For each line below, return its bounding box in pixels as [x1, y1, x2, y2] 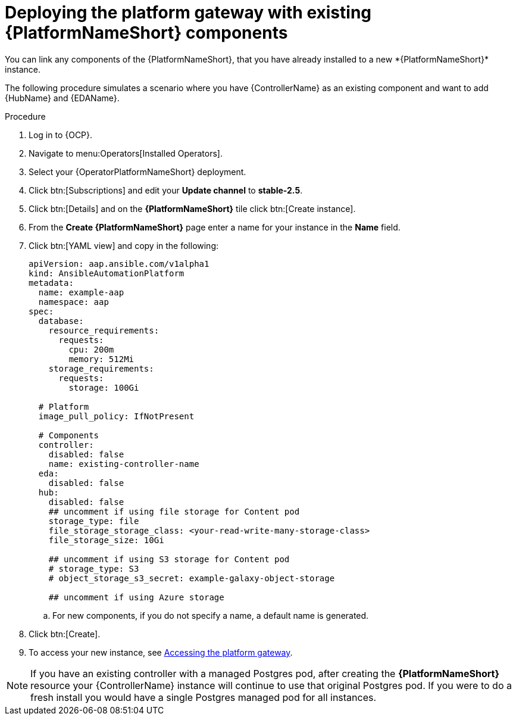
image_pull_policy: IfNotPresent [38, 411, 195, 421]
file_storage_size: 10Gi [48, 535, 164, 545]
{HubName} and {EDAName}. [5, 92, 120, 103]
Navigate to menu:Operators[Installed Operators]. [29, 148, 223, 158]
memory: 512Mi [68, 354, 135, 364]
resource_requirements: [48, 325, 160, 335]
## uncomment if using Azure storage [48, 592, 224, 602]
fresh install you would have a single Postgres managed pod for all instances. [30, 691, 377, 703]
